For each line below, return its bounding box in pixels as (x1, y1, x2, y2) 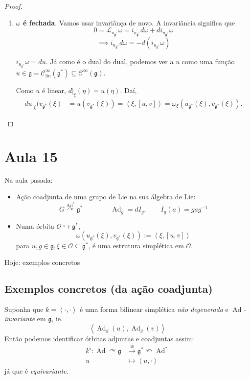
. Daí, (120, 85, 137, 95)
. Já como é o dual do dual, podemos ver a (45, 56, 174, 66)
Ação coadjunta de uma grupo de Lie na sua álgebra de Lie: (16, 191, 196, 201)
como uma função (182, 56, 235, 66)
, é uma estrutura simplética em (88, 240, 184, 251)
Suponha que (4, 304, 44, 314)
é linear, (42, 85, 66, 95)
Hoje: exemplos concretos (4, 257, 80, 267)
